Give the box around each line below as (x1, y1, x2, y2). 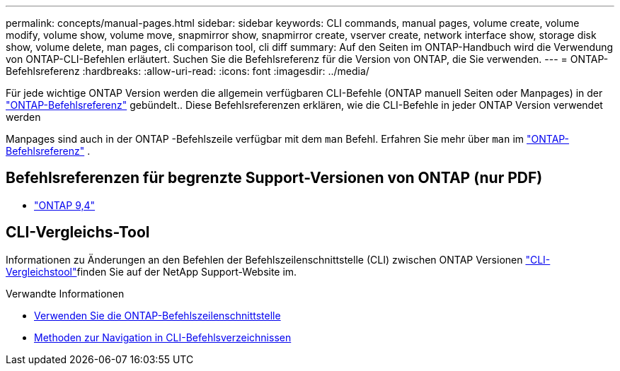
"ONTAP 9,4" (34, 199, 96, 211)
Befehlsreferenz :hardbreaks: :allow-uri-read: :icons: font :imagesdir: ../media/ (6, 65, 369, 77)
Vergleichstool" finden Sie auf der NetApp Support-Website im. (6, 265, 297, 278)
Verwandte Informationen (6, 287, 125, 300)
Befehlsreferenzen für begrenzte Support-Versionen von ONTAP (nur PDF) (6, 169, 543, 187)
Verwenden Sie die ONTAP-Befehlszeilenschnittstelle (34, 309, 281, 322)
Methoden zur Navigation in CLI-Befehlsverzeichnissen (34, 331, 292, 343)
